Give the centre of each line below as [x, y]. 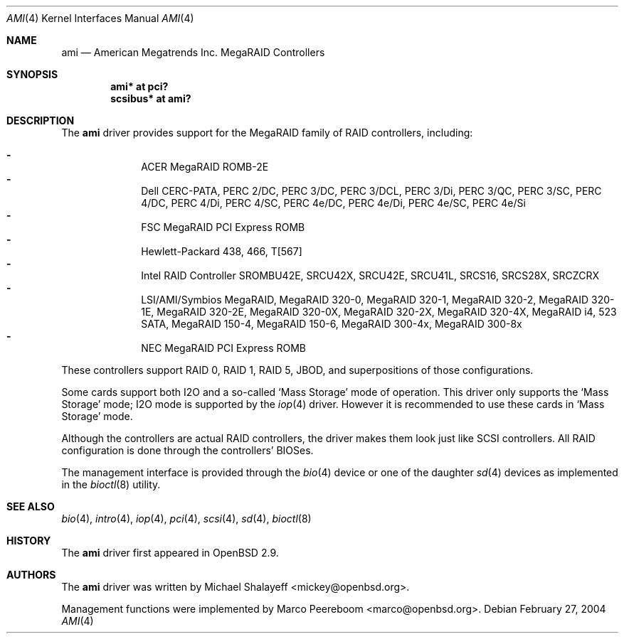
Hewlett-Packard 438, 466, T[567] [222, 251]
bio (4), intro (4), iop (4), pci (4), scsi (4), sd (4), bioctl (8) [186, 519]
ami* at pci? [139, 86]
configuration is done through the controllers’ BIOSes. [187, 450]
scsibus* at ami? [151, 98]
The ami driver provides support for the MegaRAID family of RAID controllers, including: [267, 133]
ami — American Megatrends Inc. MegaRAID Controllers [193, 52]
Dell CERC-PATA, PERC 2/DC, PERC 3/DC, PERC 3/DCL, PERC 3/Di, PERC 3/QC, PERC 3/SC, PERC [371, 191]
